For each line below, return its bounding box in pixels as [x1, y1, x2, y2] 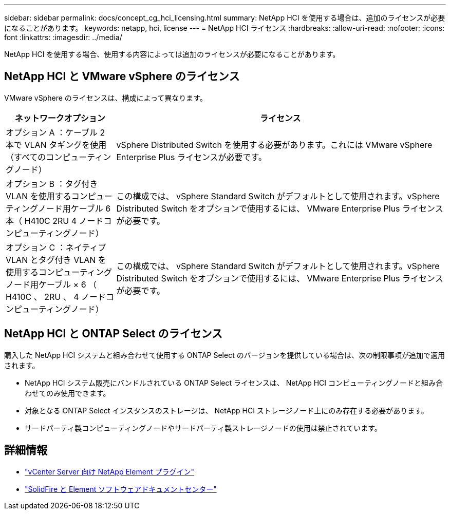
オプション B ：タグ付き [6, 178, 98, 189]
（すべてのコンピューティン [6, 151, 111, 162]
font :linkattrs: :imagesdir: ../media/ [4, 33, 122, 42]
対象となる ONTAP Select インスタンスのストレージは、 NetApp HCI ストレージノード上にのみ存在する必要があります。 [25, 406, 428, 415]
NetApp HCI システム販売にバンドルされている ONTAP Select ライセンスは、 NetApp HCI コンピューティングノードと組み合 [25, 378, 443, 387]
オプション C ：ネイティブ [6, 242, 106, 253]
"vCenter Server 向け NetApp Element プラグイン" [25, 467, 195, 476]
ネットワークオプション [14, 112, 105, 123]
